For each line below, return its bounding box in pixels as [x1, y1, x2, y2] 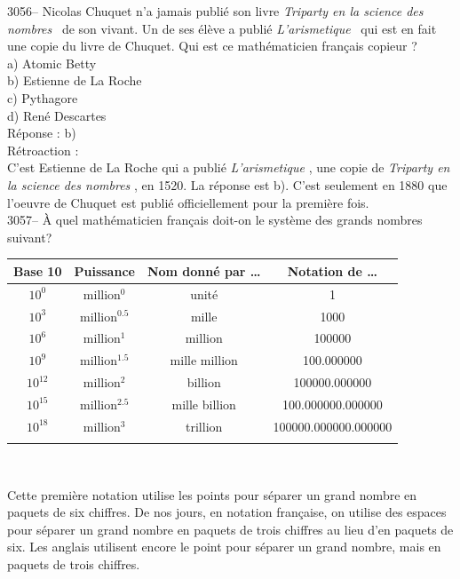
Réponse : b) [7, 123, 76, 142]
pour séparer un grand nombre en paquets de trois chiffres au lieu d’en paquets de [7, 520, 454, 538]
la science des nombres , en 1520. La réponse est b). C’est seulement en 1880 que [7, 175, 448, 194]
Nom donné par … [147, 261, 261, 280]
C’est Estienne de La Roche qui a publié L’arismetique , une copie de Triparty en [7, 158, 450, 177]
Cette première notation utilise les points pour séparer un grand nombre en [7, 485, 417, 504]
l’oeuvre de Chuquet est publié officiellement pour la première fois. [7, 193, 369, 211]
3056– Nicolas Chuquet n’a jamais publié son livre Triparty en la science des [7, 2, 424, 20]
